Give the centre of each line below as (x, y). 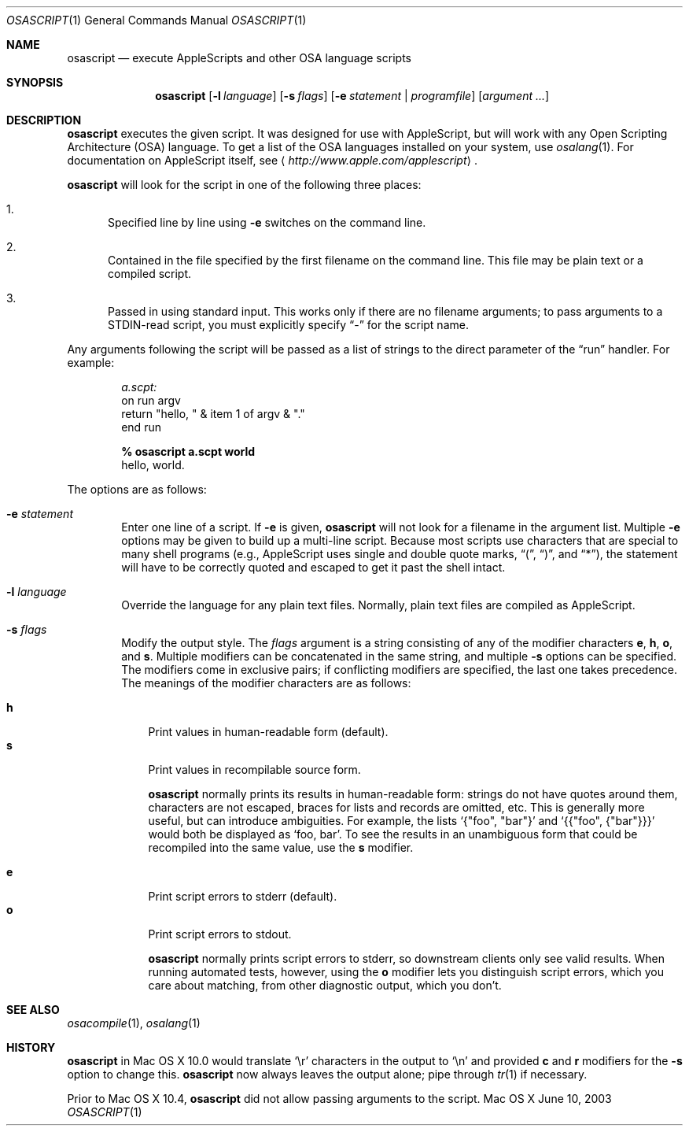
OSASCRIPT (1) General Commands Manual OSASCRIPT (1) (157, 20)
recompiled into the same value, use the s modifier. (281, 847)
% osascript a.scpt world (188, 451)
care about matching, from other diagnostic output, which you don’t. (325, 985)
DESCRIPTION (44, 120)
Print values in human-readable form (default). (268, 732)
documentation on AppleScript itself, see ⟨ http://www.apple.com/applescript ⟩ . (272, 160)
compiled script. (150, 274)
